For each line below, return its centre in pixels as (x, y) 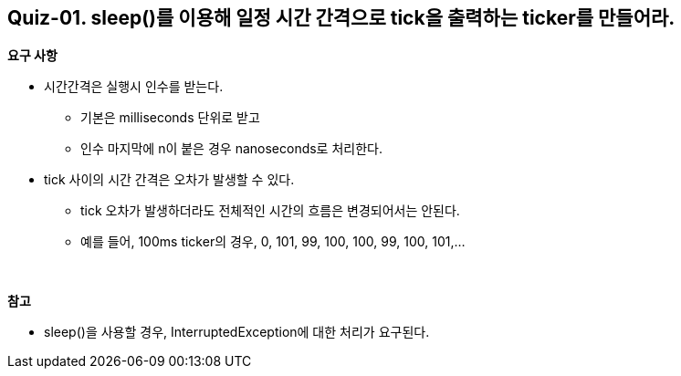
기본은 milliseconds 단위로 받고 (170, 118)
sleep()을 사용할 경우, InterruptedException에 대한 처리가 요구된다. (237, 332)
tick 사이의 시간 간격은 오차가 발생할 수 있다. (169, 180)
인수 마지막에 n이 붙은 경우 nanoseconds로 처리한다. (231, 149)
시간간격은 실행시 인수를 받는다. (134, 87)
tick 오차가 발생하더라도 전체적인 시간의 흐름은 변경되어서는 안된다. (270, 211)
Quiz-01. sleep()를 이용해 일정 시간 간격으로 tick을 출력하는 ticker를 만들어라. (341, 18)
